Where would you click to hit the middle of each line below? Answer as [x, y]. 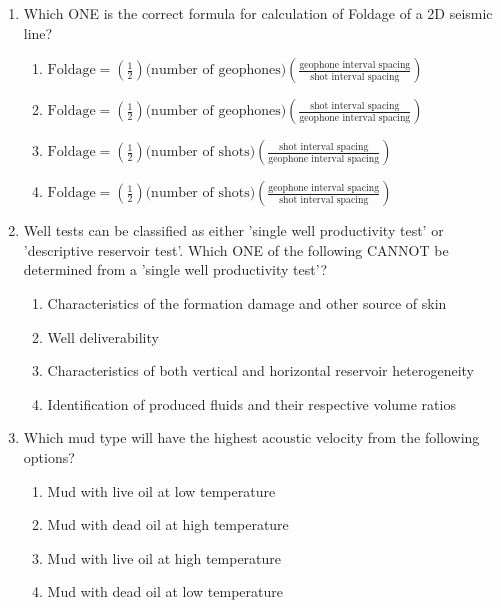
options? [49, 456]
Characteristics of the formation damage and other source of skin [247, 302]
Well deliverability [103, 336]
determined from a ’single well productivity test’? [175, 269]
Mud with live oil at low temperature [161, 490]
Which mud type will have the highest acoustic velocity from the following [251, 437]
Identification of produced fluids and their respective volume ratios [251, 403]
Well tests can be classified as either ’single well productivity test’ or [233, 230]
